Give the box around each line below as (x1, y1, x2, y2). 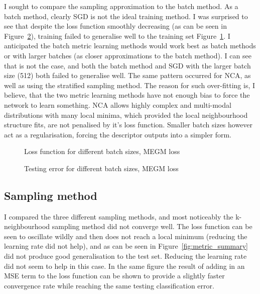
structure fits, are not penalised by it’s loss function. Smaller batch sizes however (4, 119, 253, 130)
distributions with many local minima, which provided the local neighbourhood (4, 109, 248, 120)
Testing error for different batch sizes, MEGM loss (24, 163, 179, 173)
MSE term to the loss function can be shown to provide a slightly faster (4, 270, 225, 281)
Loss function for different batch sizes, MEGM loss (24, 146, 180, 157)
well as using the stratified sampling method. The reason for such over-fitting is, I (4, 80, 255, 90)
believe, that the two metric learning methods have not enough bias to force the (4, 90, 250, 100)
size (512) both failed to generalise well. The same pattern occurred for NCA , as (4, 70, 251, 81)
